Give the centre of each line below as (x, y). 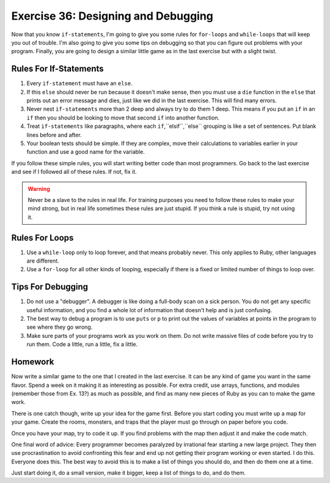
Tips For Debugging (50, 287)
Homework (33, 362)
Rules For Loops (42, 238)
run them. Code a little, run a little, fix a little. (82, 344)
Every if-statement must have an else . (79, 83)
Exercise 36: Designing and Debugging (112, 16)
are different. (43, 261)
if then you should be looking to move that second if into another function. (123, 118)
